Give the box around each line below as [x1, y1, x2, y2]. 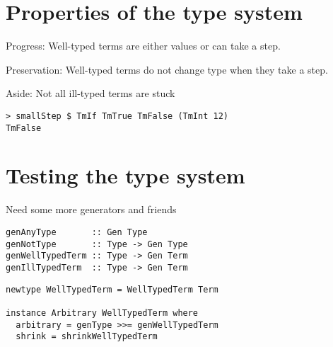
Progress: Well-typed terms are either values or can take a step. [6, 38, 281, 53]
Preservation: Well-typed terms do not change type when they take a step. [6, 62, 328, 76]
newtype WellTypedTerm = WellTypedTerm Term [6, 284, 218, 295]
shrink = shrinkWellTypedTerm [16, 331, 158, 342]
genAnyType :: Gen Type [6, 227, 148, 237]
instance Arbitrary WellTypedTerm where [6, 307, 199, 318]
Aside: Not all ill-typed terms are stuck [6, 86, 175, 101]
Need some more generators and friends [6, 202, 177, 217]
